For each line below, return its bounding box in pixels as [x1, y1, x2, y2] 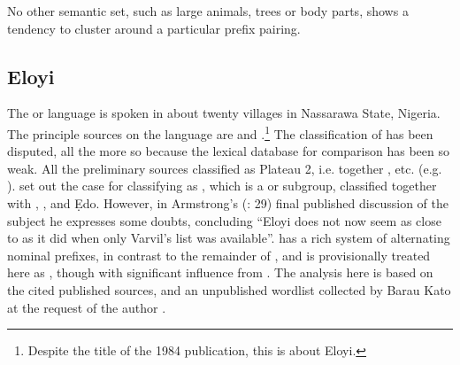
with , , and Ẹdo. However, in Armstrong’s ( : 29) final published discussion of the [7, 194, 448, 213]
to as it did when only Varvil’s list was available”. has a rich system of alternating [7, 229, 450, 247]
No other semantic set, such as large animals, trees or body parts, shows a [7, 2, 409, 19]
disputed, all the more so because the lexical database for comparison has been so [7, 142, 449, 160]
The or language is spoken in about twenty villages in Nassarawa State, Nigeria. [7, 104, 441, 122]
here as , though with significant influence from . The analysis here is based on [7, 263, 433, 282]
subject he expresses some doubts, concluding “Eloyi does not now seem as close [7, 211, 441, 229]
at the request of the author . [7, 298, 166, 316]
